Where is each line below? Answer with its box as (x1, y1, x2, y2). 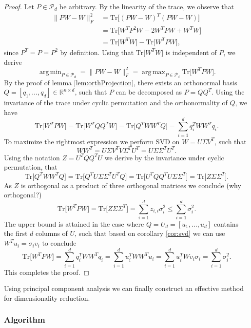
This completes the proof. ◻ (4, 267, 90, 277)
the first (4, 228, 28, 238)
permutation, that (4, 162, 58, 172)
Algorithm (4, 313, 45, 326)
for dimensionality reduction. (4, 292, 90, 303)
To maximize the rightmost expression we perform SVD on (4, 136, 180, 146)
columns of (35, 228, 68, 238)
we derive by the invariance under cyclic (104, 152, 224, 162)
